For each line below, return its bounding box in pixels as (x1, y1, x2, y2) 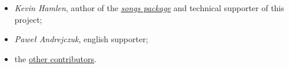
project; (14, 13, 42, 25)
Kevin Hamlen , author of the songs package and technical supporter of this (14, 2, 284, 13)
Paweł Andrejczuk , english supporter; (14, 33, 148, 45)
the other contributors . (14, 52, 97, 64)
